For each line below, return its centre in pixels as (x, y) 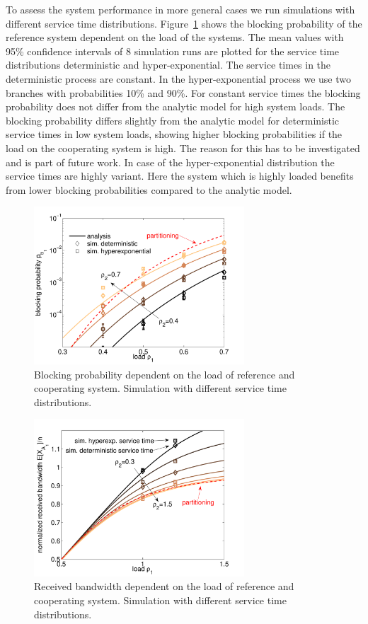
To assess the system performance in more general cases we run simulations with (180, 9)
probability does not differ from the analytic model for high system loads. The (176, 106)
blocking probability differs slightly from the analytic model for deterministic (173, 120)
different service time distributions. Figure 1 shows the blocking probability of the (184, 23)
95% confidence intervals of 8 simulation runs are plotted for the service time (173, 51)
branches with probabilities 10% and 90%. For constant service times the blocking (183, 92)
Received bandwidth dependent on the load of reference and (164, 586)
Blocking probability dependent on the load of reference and (165, 374)
